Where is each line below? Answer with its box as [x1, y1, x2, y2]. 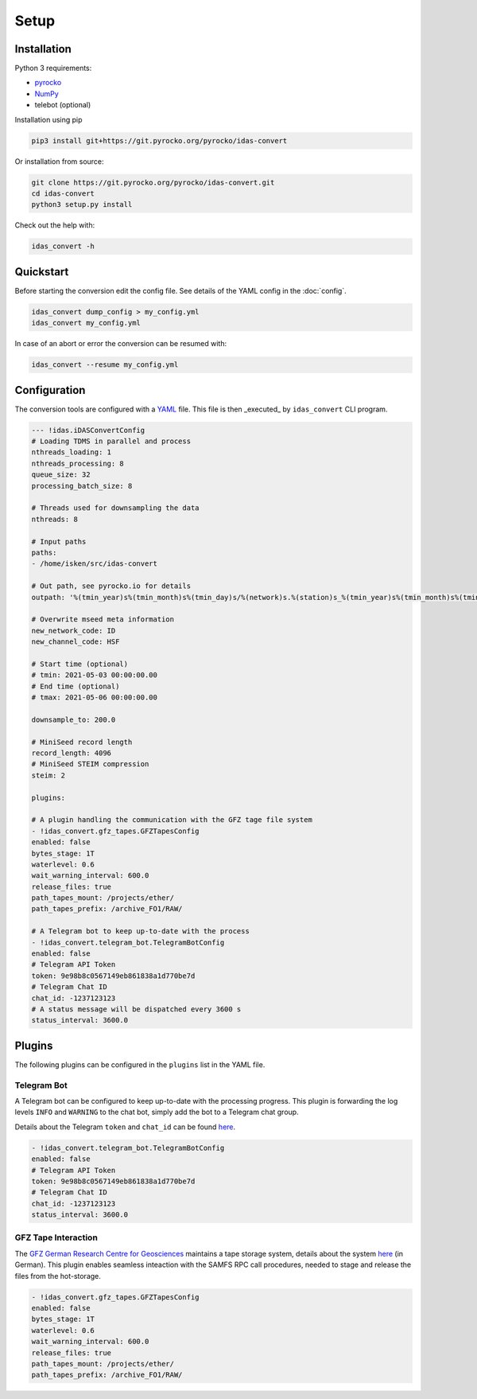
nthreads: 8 [31, 514, 79, 524]
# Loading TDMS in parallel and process [31, 437, 191, 446]
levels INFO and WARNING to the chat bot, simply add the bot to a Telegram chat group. [14, 1107, 299, 1117]
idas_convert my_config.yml [31, 318, 141, 328]
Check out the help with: [14, 220, 95, 230]
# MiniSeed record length [31, 737, 133, 746]
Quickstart [14, 265, 69, 279]
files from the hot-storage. [14, 1271, 101, 1280]
